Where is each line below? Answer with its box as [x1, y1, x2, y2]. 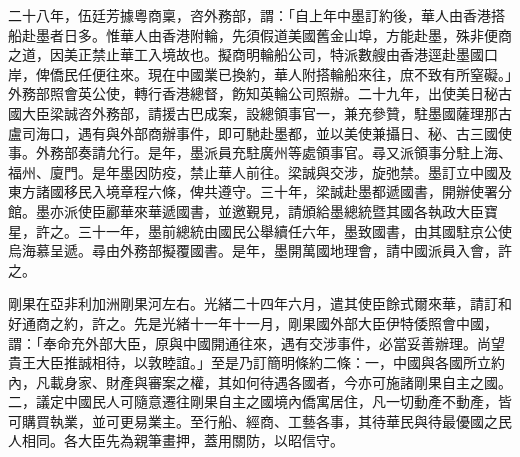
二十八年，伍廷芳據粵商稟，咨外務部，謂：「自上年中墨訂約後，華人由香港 [8, 5, 491, 25]
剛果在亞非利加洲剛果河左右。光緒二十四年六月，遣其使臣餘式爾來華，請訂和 [8, 293, 512, 314]
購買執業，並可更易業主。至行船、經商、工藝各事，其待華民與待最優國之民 [21, 410, 512, 431]
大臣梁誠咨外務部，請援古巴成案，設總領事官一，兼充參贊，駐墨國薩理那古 [21, 102, 512, 123]
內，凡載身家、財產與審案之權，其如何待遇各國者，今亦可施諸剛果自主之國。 [8, 371, 512, 392]
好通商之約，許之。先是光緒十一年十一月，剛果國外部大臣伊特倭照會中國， [8, 312, 498, 333]
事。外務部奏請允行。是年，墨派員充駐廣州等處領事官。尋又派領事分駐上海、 [8, 142, 512, 163]
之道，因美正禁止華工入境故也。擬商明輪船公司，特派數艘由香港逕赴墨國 [8, 44, 484, 65]
